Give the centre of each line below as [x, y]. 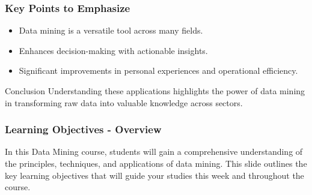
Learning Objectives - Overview [83, 129]
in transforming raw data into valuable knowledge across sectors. [124, 102]
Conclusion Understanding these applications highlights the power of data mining [155, 91]
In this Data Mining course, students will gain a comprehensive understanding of [154, 151]
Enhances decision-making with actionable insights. [113, 50]
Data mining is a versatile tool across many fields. [111, 30]
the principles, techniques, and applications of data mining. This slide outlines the [156, 163]
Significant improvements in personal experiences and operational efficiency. [158, 70]
